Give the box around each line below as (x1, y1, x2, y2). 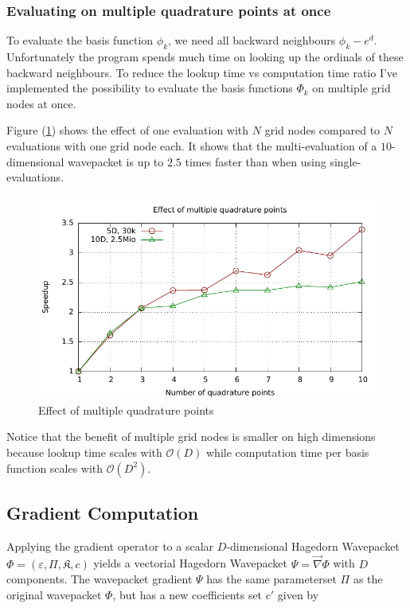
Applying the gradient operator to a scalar (6, 537, 214, 554)
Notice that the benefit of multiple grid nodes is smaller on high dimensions (6, 428, 376, 445)
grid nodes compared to (264, 122, 381, 138)
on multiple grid (312, 80, 391, 96)
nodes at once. (6, 95, 76, 111)
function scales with (6, 459, 103, 476)
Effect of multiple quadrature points (38, 401, 214, 418)
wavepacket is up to (68, 153, 164, 170)
